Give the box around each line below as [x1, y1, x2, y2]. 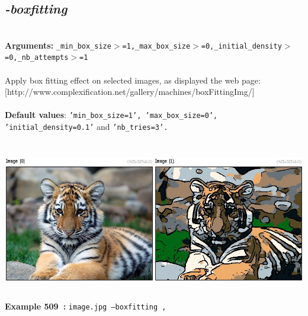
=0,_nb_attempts [5, 53, 69, 62]
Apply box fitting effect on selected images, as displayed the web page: [5, 74, 261, 86]
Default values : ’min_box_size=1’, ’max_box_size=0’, [5, 108, 218, 121]
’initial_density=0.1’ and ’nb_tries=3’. [5, 120, 168, 133]
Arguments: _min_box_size [5, 39, 111, 51]
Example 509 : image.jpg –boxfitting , [5, 299, 166, 312]
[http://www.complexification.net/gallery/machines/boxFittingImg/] [5, 85, 255, 98]
